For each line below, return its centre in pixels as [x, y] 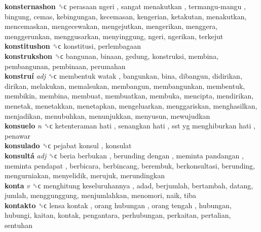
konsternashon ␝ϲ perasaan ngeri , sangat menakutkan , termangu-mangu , [125, 6]
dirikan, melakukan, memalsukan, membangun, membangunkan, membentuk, [125, 86]
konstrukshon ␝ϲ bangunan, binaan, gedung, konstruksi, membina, [112, 56]
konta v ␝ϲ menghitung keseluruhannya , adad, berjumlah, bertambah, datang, [129, 185]
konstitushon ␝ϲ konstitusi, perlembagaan [73, 46]
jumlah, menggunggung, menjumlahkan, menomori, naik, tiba [101, 195]
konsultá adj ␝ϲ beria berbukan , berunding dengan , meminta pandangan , [124, 155]
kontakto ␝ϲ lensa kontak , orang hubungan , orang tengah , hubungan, [118, 205]
